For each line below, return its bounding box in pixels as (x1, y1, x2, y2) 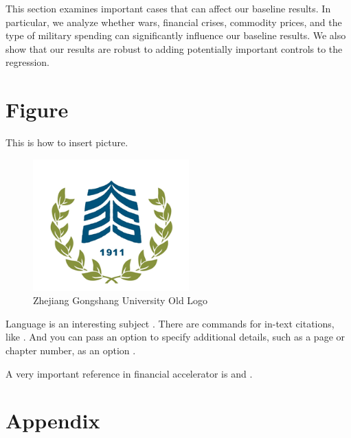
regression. (5, 55, 50, 69)
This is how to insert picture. (5, 135, 128, 150)
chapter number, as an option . (5, 343, 136, 358)
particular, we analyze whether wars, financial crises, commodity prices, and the (5, 14, 342, 29)
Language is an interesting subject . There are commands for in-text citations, (5, 316, 335, 330)
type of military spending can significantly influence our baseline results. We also (5, 28, 346, 43)
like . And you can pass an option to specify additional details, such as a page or (5, 330, 346, 344)
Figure (5, 95, 69, 124)
